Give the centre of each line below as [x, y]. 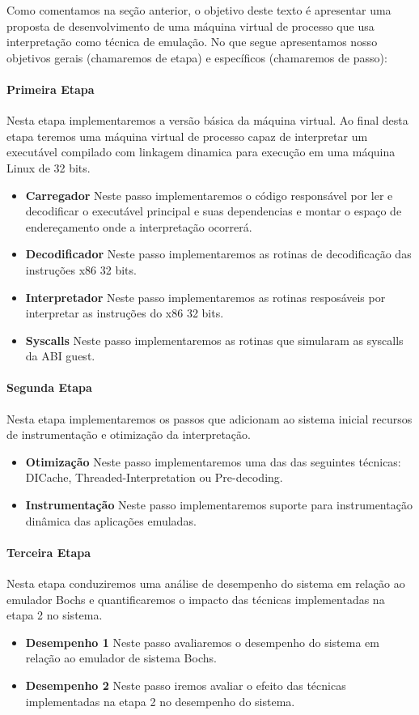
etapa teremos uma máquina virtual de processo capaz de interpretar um [187, 136]
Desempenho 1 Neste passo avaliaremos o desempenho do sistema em [202, 642]
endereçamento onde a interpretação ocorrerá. [139, 226]
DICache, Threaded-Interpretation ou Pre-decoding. [154, 477]
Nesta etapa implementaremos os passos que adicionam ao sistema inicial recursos [209, 418]
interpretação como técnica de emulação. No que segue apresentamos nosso [192, 42]
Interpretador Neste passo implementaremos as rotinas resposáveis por [205, 297]
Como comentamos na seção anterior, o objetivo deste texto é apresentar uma [199, 10]
